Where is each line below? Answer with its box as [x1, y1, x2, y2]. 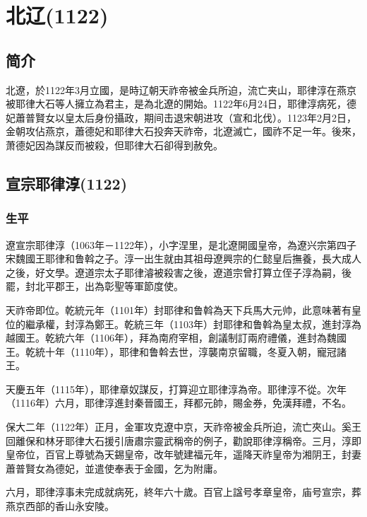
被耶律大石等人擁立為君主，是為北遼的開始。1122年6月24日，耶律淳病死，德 [6, 96, 356, 111]
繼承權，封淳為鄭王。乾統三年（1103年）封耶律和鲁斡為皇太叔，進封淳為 [25, 316, 361, 331]
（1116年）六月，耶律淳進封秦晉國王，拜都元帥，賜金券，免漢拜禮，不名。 [6, 395, 351, 410]
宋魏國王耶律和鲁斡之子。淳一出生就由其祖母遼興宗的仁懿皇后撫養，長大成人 [6, 251, 361, 266]
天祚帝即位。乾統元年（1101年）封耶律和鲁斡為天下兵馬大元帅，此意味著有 [6, 302, 351, 317]
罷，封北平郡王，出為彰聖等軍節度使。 [6, 279, 183, 294]
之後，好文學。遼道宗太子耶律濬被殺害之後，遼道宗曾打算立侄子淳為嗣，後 [6, 265, 351, 279]
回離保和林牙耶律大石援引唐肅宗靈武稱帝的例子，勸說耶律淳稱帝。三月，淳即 [6, 433, 361, 448]
